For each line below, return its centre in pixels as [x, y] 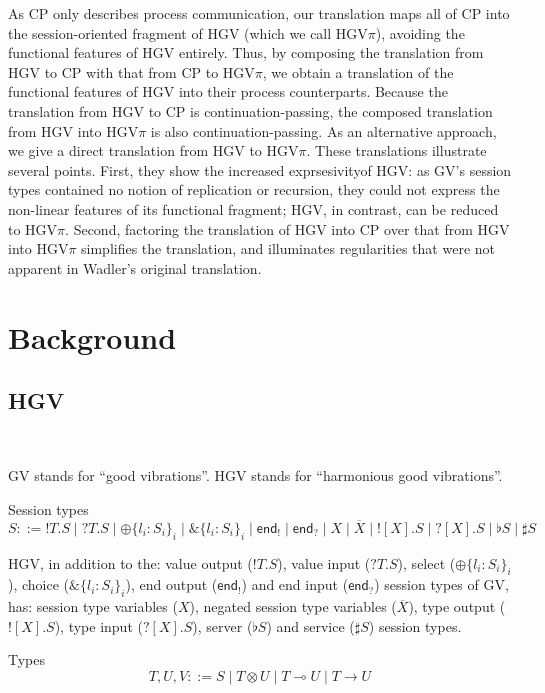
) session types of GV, [441, 584]
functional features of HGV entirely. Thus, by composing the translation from [246, 52]
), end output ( [171, 584]
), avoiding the [420, 32]
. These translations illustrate [396, 150]
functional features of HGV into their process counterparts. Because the [228, 91]
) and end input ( [295, 584]
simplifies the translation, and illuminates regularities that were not [288, 248]
